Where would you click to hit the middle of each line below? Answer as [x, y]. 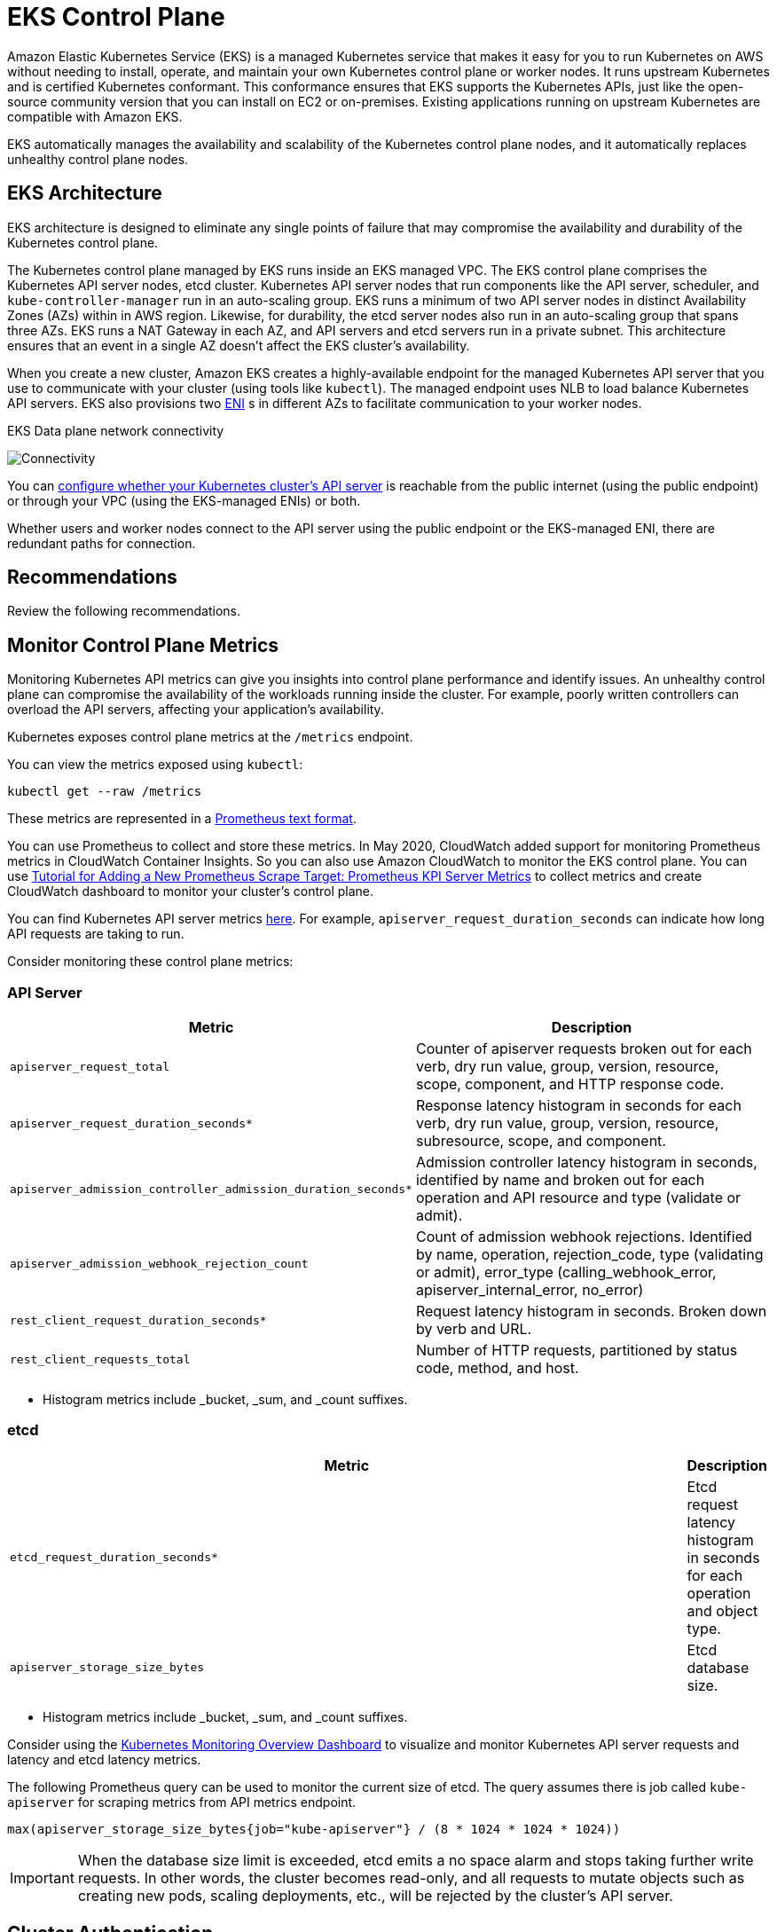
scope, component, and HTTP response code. [570, 1084]
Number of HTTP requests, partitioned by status [577, 1351]
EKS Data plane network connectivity [116, 430]
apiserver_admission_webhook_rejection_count [159, 1263]
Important [42, 1877]
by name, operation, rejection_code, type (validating [589, 1255]
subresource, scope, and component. [541, 1141]
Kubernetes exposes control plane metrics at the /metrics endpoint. [210, 737]
